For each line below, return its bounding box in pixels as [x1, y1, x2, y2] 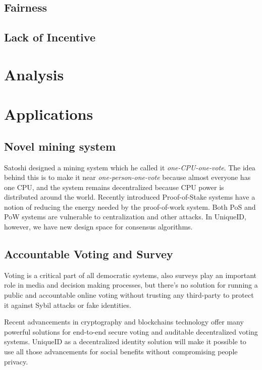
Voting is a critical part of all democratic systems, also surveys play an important [4, 269, 257, 280]
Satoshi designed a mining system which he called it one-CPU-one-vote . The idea [4, 162, 255, 172]
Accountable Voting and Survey [4, 246, 173, 262]
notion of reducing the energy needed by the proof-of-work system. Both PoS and [4, 201, 256, 212]
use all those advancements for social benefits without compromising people [4, 346, 238, 357]
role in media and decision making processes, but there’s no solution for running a [4, 280, 258, 290]
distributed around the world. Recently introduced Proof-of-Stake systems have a [4, 192, 255, 202]
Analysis [4, 64, 64, 84]
